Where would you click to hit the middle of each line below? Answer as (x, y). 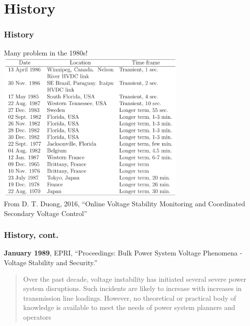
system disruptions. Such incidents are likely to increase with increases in (132, 288)
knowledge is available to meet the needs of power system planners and (129, 307)
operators (37, 317)
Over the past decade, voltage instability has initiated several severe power (135, 279)
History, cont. (31, 235)
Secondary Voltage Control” (46, 213)
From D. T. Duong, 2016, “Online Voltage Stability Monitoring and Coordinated (125, 204)
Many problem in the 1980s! (46, 52)
